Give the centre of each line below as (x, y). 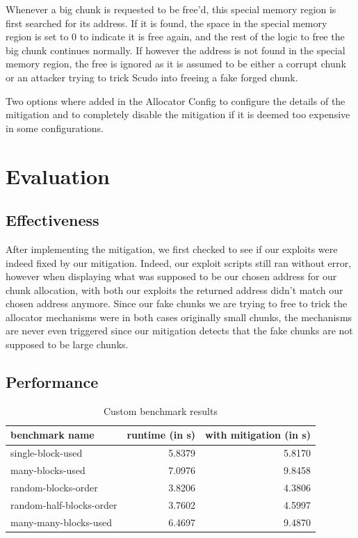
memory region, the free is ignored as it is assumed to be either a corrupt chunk (176, 64)
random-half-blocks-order (64, 504)
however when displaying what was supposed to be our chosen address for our (171, 276)
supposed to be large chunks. (67, 344)
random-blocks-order (54, 487)
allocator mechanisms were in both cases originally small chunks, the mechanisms (179, 317)
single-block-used (47, 453)
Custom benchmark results (160, 410)
